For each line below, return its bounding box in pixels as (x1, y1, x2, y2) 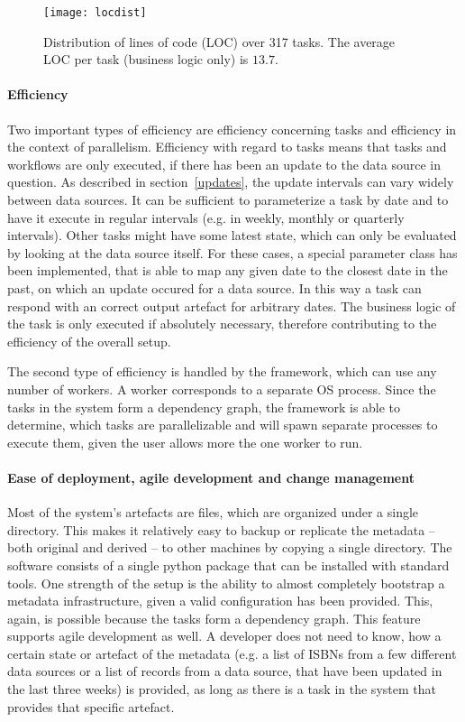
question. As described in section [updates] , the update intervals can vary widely (7, 172, 454, 191)
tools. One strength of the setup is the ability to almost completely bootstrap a (7, 573, 445, 592)
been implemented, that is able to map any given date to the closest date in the (7, 261, 448, 280)
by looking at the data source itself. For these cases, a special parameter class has (7, 243, 458, 262)
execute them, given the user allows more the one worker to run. (7, 432, 363, 451)
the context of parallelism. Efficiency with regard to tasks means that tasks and (7, 137, 447, 156)
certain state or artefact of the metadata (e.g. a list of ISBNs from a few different (7, 643, 457, 662)
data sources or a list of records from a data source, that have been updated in (7, 662, 442, 680)
